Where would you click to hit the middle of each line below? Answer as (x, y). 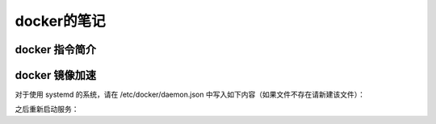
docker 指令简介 (56, 50)
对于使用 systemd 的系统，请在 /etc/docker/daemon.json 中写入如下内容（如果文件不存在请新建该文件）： (190, 95)
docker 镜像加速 (56, 75)
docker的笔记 (60, 21)
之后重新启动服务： (47, 110)
